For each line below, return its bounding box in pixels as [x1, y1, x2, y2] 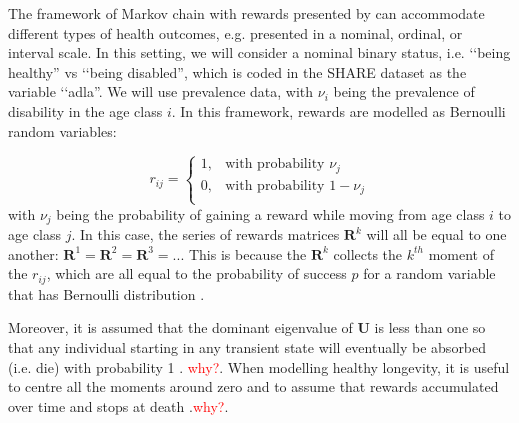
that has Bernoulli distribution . [8, 283, 205, 304]
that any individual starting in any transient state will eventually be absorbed [8, 336, 487, 357]
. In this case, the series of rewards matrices [71, 224, 340, 245]
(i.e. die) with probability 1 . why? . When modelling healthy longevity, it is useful [8, 356, 510, 377]
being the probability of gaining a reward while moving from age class [56, 203, 485, 224]
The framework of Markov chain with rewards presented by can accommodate [8, 3, 485, 23]
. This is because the [180, 243, 307, 264]
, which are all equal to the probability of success [46, 263, 347, 284]
